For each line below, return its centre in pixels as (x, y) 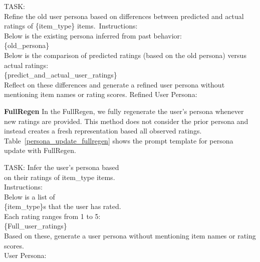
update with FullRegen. (40, 150)
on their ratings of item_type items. (60, 177)
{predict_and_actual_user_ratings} (61, 75)
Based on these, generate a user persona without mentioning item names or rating (130, 236)
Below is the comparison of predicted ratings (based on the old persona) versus (125, 55)
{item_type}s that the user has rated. (63, 206)
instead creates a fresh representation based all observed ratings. (103, 131)
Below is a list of (30, 196)
